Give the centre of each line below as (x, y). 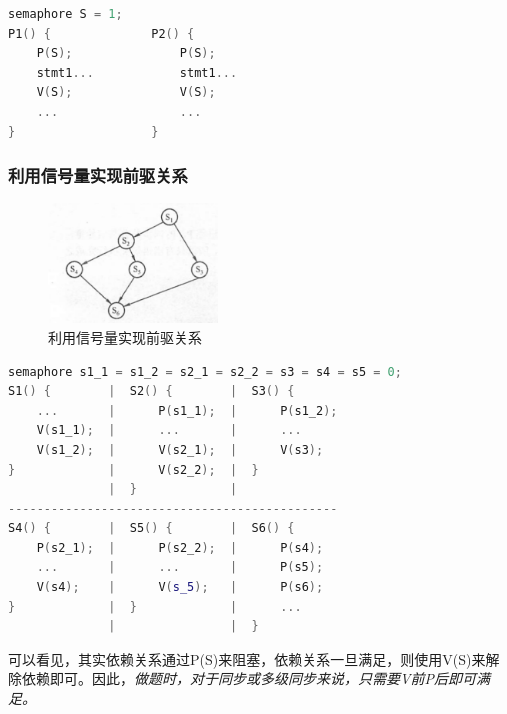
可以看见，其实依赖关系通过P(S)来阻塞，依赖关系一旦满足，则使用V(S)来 (247, 658)
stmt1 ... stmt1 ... (137, 72)
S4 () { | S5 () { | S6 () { (151, 528)
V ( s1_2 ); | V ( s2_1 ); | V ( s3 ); (180, 449)
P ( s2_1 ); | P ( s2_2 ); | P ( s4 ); (180, 547)
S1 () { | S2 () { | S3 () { (151, 391)
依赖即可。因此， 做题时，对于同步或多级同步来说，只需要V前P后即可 (248, 678)
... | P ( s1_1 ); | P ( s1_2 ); (187, 410)
